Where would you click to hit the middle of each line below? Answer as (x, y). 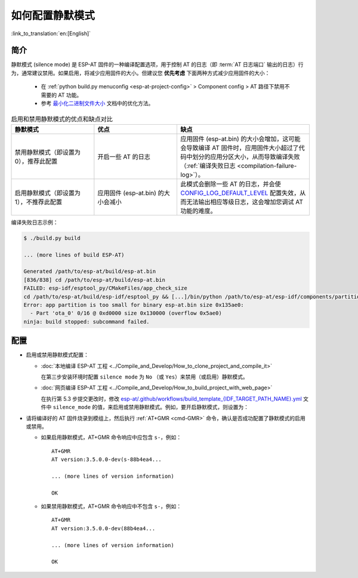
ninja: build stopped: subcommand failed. (87, 322)
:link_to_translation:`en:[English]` (51, 33)
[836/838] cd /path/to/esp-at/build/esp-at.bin (94, 280)
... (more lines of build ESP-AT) (74, 255)
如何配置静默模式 (53, 16)
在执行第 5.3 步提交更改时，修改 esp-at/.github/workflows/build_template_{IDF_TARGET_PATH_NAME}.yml (172, 399)
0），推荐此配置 (36, 161)
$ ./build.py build (52, 238)
